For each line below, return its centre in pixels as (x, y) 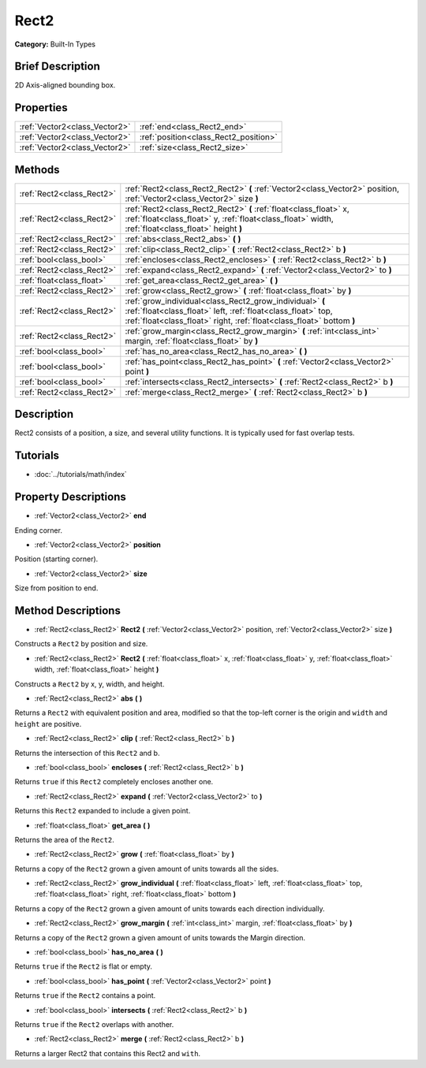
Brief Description (57, 67)
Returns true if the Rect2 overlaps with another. (94, 1024)
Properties (41, 108)
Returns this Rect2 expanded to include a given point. (103, 811)
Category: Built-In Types (55, 44)
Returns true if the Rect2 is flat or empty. (84, 966)
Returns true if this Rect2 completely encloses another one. (114, 782)
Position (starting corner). (56, 559)
